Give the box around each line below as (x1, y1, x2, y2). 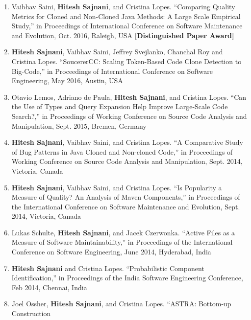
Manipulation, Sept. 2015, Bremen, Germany (11, 120, 147, 131)
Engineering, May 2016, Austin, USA (11, 75, 123, 86)
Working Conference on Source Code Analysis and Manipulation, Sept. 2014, (11, 156, 243, 166)
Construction (11, 308, 51, 319)
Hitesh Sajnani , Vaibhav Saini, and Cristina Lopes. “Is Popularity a (11, 182, 222, 192)
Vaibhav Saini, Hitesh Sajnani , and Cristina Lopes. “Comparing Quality (11, 1, 235, 11)
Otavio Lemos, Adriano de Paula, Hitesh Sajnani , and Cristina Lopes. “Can (11, 91, 247, 102)
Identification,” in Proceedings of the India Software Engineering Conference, (11, 273, 243, 283)
